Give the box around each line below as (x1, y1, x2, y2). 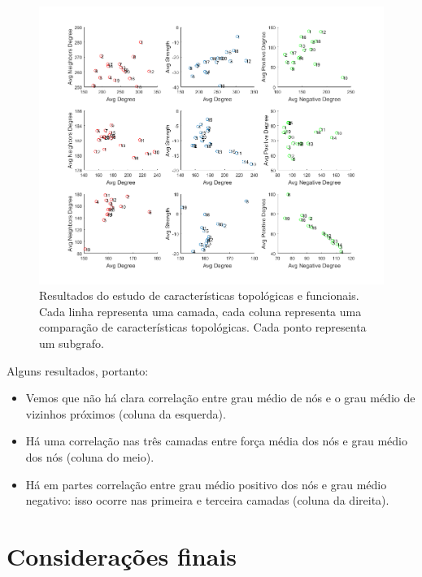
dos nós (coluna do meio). (25, 449, 154, 465)
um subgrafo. (39, 335, 104, 352)
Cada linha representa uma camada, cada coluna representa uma (39, 302, 362, 319)
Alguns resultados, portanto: (7, 362, 149, 379)
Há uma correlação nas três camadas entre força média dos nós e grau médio (25, 432, 407, 449)
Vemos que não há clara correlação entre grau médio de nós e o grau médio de (25, 389, 415, 406)
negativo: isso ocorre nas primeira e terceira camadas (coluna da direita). (25, 492, 389, 509)
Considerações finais (7, 539, 237, 572)
